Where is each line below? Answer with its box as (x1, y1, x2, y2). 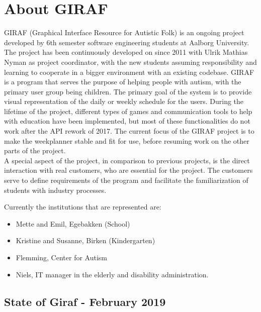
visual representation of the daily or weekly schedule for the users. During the (4, 96, 244, 107)
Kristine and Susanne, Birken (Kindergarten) (16, 235, 155, 246)
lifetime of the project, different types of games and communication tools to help (4, 106, 252, 116)
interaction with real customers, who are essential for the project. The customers (4, 165, 253, 175)
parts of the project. (4, 145, 66, 156)
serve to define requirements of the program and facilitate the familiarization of (4, 175, 248, 185)
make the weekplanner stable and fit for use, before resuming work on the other (4, 135, 249, 146)
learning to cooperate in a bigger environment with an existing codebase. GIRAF (4, 66, 254, 77)
